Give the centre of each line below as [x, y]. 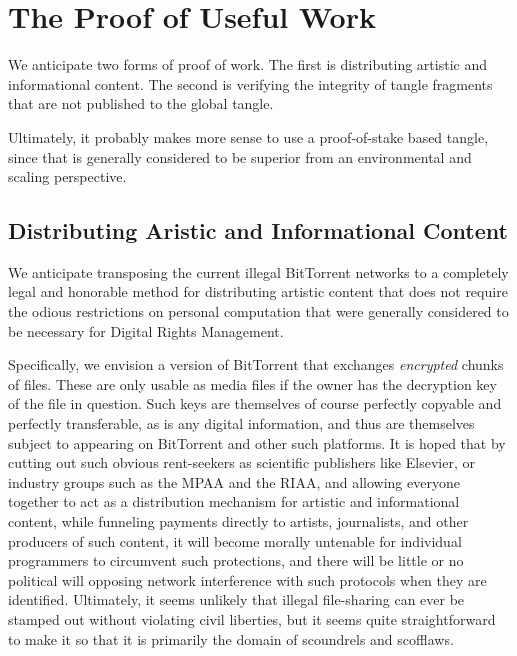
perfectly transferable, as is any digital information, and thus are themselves [241, 423]
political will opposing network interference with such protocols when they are [247, 579]
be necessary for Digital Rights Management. [146, 330]
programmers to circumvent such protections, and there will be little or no [236, 560]
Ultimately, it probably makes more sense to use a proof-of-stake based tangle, [248, 136]
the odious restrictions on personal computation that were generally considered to [258, 311]
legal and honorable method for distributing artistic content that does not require [258, 291]
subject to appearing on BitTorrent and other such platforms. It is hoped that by [257, 442]
